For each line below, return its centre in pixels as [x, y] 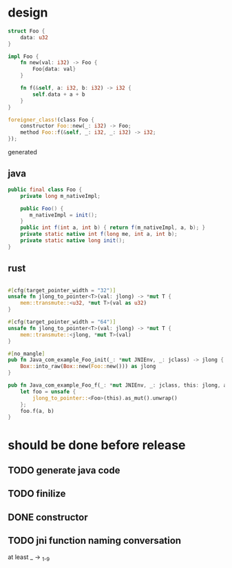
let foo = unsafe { [48, 392]
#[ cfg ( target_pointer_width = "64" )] [62, 322]
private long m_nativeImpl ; [60, 196]
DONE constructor [48, 517]
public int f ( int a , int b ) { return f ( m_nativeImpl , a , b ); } [113, 228]
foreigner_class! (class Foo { [51, 120]
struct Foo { [27, 31]
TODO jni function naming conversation [95, 541]
